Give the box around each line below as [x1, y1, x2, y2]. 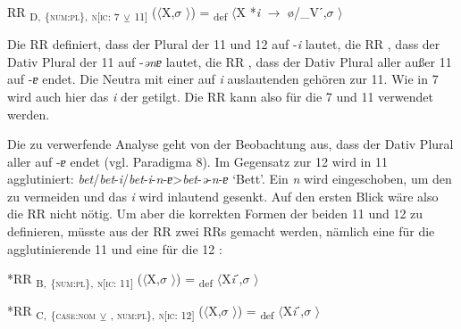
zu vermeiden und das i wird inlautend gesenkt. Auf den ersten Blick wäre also [7, 186, 439, 205]
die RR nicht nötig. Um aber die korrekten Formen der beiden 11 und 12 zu [7, 204, 423, 223]
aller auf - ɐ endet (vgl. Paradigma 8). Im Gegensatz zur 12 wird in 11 [7, 152, 388, 170]
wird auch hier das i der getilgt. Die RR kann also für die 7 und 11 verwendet [7, 86, 433, 105]
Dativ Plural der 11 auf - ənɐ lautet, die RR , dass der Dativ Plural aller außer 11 [7, 52, 452, 70]
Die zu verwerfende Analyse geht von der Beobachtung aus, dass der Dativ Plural [7, 135, 454, 153]
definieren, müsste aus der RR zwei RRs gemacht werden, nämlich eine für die [7, 222, 435, 241]
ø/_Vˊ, [288, 3, 327, 21]
